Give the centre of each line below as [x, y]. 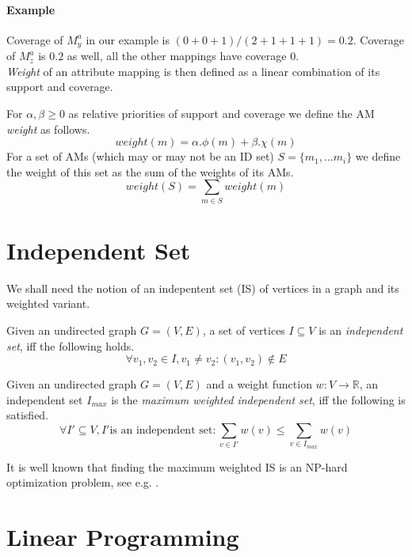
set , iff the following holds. [71, 345]
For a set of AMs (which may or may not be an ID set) [140, 156]
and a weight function [259, 384]
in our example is [128, 39]
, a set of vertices [244, 330]
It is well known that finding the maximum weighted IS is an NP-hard [177, 466]
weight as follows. [48, 129]
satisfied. [28, 415]
